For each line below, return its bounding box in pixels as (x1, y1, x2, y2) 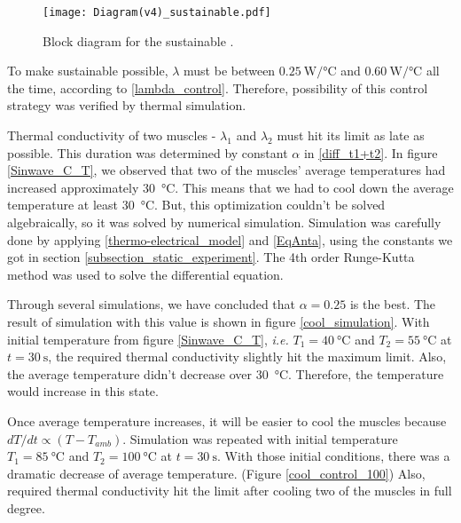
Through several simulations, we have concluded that (7, 295, 296, 313)
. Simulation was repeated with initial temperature (122, 429, 398, 448)
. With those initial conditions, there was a (217, 447, 450, 465)
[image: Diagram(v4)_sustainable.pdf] (43, 6, 271, 19)
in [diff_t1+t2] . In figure (303, 143, 438, 162)
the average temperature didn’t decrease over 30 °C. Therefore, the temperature (7, 364, 444, 383)
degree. (7, 498, 45, 517)
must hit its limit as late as (277, 126, 425, 145)
